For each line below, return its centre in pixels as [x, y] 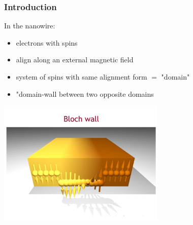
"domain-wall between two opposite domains [85, 93]
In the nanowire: [30, 26]
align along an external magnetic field [75, 60]
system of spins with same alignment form [82, 77]
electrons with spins [47, 42]
